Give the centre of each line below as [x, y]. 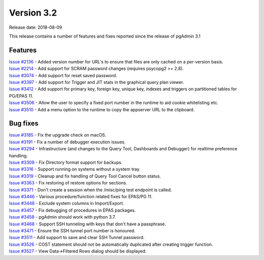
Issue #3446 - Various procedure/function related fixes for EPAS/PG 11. [81, 197]
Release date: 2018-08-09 [35, 27]
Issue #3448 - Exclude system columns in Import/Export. [66, 203]
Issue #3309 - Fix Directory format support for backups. [66, 162]
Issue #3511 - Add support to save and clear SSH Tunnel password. [77, 238]
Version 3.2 [33, 13]
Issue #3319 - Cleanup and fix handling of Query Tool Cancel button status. [85, 176]
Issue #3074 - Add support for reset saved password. [63, 75]
